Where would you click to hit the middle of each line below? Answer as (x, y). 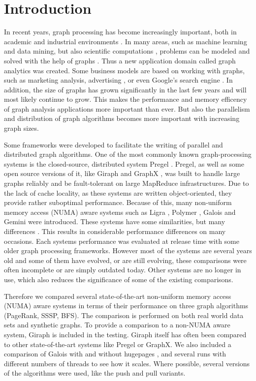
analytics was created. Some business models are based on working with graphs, (124, 70)
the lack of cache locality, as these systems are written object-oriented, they (118, 192)
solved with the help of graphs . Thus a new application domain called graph (120, 60)
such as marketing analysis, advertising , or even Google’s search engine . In (118, 80)
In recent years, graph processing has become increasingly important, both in (120, 32)
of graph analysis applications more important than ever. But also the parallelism (127, 108)
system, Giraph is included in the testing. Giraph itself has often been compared (125, 334)
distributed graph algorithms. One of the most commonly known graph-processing (128, 154)
